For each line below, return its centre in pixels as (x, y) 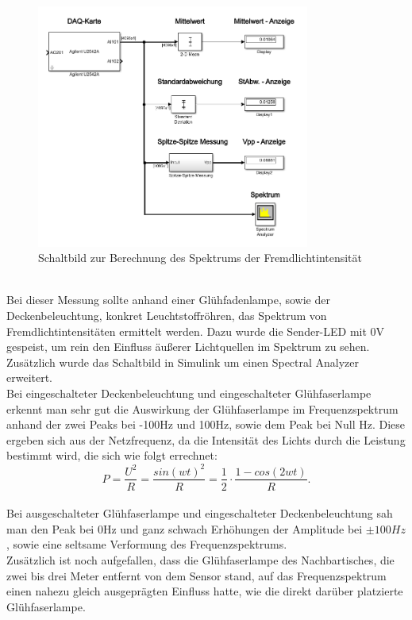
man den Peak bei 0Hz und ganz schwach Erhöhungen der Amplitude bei (185, 528)
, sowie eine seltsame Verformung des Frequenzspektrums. (147, 544)
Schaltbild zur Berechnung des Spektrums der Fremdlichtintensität (200, 258)
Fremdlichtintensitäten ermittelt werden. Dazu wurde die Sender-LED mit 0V (196, 331)
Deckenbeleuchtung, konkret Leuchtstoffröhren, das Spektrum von (167, 316)
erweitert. (30, 377)
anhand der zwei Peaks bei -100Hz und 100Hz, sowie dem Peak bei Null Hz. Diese (206, 424)
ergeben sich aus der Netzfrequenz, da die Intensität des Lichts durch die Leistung (206, 439)
